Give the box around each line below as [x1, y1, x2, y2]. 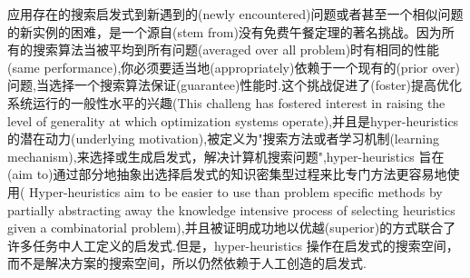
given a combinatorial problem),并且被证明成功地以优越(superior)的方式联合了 [7, 218, 456, 237]
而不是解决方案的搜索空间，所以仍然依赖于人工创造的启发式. [7, 253, 367, 273]
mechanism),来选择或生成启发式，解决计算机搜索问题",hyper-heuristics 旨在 [7, 146, 445, 165]
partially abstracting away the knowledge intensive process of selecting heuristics [7, 200, 455, 219]
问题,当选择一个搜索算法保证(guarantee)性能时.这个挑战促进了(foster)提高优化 [7, 75, 463, 94]
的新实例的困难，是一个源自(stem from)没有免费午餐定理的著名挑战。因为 [7, 22, 442, 41]
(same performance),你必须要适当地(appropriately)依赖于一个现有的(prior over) [7, 57, 460, 76]
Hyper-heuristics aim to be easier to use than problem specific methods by [29, 182, 443, 201]
